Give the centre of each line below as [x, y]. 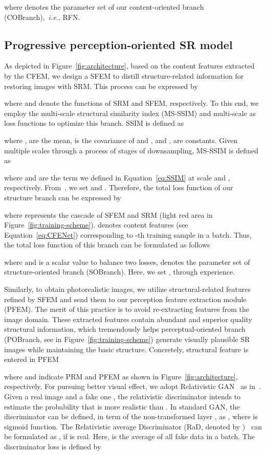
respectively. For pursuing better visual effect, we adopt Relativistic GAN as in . [132, 386]
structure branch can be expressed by [63, 197]
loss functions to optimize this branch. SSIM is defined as [94, 123]
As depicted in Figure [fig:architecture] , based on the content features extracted [129, 66]
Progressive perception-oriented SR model [118, 44]
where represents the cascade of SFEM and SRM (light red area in [108, 214]
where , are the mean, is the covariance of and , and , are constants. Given [121, 140]
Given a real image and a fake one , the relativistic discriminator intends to [123, 396]
